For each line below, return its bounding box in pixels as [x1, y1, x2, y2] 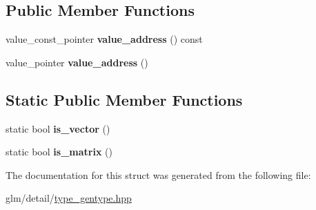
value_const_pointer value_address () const [6, 32, 203, 46]
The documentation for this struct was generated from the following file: [6, 167, 311, 182]
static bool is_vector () [6, 121, 110, 135]
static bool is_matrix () [6, 144, 112, 159]
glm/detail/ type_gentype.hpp [6, 191, 132, 205]
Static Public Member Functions [6, 88, 243, 110]
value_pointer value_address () [6, 55, 148, 69]
